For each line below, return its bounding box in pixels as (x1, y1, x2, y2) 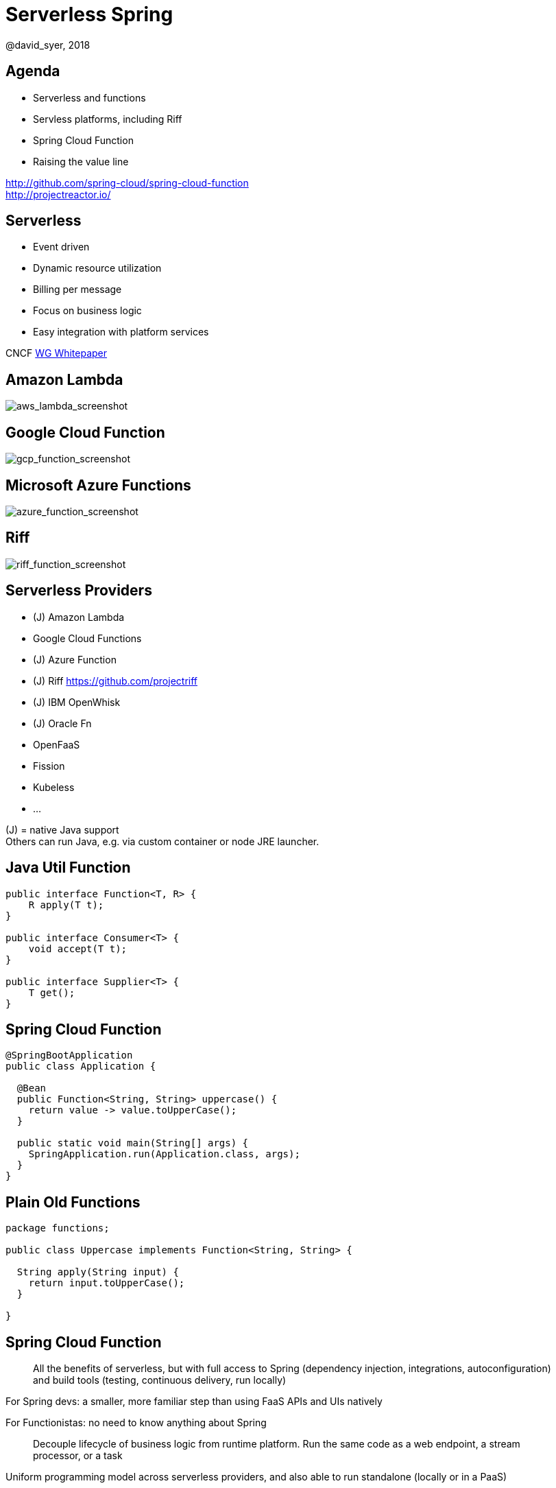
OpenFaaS (33, 738, 80, 751)
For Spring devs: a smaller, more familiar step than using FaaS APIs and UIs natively (5, 1395, 383, 1408)
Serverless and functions (33, 91, 146, 104)
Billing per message (33, 283, 122, 296)
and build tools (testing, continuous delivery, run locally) (33, 1374, 287, 1386)
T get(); (28, 987, 75, 998)
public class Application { (5, 1061, 156, 1072)
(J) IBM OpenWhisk (33, 696, 121, 708)
